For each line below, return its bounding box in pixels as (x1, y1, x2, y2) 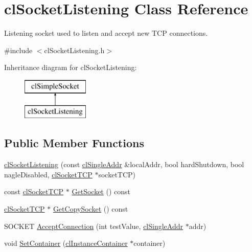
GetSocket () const (72, 186, 131, 197)
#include (4, 44, 33, 55)
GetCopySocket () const (53, 203, 128, 214)
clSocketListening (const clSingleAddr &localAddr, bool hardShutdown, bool (4, 159, 244, 170)
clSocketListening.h (44, 44, 105, 55)
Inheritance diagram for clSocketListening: (4, 62, 137, 73)
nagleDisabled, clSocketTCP (4, 169, 93, 179)
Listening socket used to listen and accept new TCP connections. (4, 28, 208, 38)
